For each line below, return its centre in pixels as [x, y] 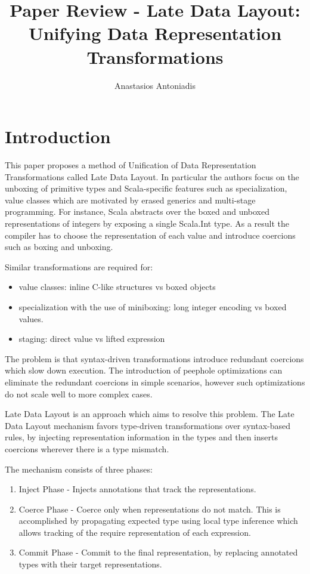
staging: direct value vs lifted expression [92, 339]
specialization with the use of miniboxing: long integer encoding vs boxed [153, 306]
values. [31, 318]
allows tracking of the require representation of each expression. [135, 532]
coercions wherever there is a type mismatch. [87, 448]
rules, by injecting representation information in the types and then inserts [141, 437]
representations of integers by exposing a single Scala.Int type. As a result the [147, 223]
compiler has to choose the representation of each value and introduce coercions [150, 235]
